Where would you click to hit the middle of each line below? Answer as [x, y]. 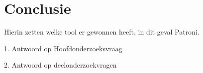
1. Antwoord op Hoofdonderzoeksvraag [63, 48]
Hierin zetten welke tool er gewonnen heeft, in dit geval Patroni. [102, 32]
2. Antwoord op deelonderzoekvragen [60, 65]
